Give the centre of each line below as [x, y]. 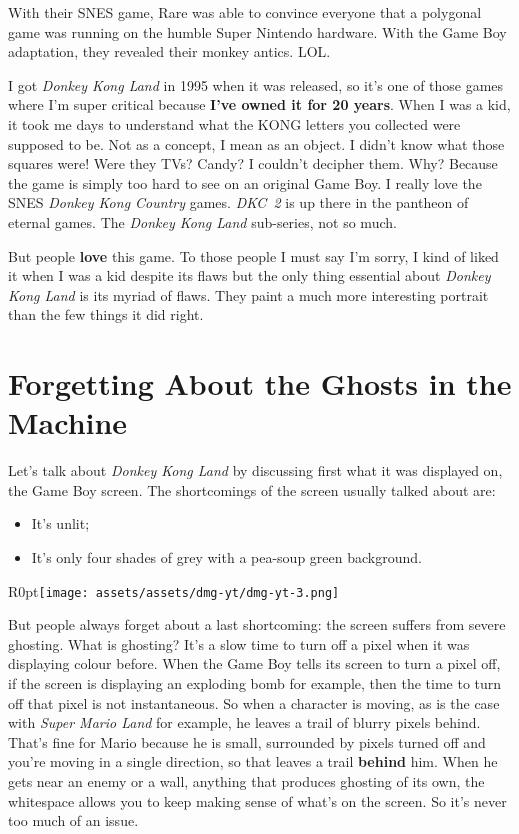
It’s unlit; [60, 523]
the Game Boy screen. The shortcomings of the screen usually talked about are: [252, 489]
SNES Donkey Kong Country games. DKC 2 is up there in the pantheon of [238, 202]
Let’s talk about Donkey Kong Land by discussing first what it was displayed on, [255, 470]
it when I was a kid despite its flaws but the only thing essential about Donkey [249, 275]
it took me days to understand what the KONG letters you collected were [234, 123]
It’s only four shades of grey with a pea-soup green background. [226, 557]
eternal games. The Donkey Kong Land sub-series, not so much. [202, 221]
